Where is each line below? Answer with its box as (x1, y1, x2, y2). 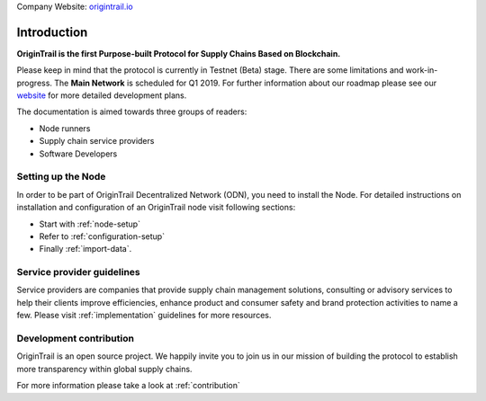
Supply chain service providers (39, 136, 155, 147)
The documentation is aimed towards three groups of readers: (16, 106, 247, 117)
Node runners (39, 122, 91, 134)
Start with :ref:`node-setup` (39, 218, 141, 229)
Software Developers (39, 148, 118, 159)
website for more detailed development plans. (16, 90, 187, 101)
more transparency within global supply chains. (16, 363, 193, 374)
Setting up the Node (16, 171, 106, 183)
